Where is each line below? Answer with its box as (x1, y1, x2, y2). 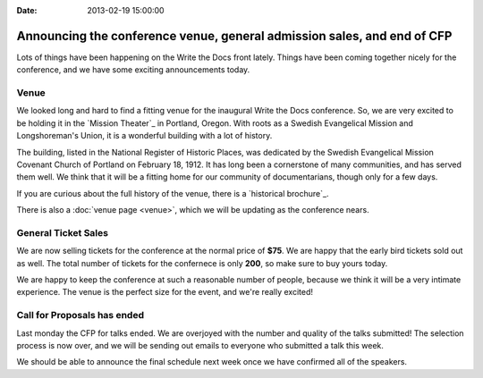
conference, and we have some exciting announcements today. (16, 64, 250, 75)
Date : (16, 5, 38, 15)
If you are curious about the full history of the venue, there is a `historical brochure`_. (16, 188, 329, 198)
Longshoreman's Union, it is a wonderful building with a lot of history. (16, 130, 273, 141)
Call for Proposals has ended (16, 309, 145, 322)
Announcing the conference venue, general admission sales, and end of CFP (16, 28, 453, 44)
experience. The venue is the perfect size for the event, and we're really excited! (16, 287, 313, 298)
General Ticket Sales (16, 226, 109, 239)
